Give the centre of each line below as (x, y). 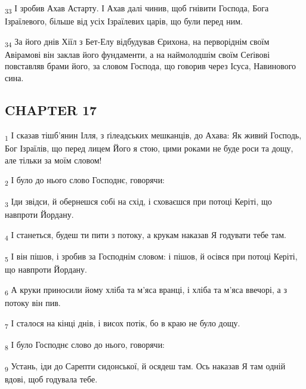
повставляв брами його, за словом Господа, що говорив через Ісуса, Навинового (151, 66)
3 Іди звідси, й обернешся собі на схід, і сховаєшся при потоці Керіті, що (138, 202)
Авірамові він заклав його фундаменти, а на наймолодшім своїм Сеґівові (137, 54)
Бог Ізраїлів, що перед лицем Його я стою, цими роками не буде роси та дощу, (149, 148)
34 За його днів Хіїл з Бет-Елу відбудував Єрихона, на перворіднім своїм (137, 42)
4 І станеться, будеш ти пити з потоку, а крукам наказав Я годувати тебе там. (146, 235)
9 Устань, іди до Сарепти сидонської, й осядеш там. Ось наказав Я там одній (145, 366)
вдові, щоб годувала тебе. (51, 379)
